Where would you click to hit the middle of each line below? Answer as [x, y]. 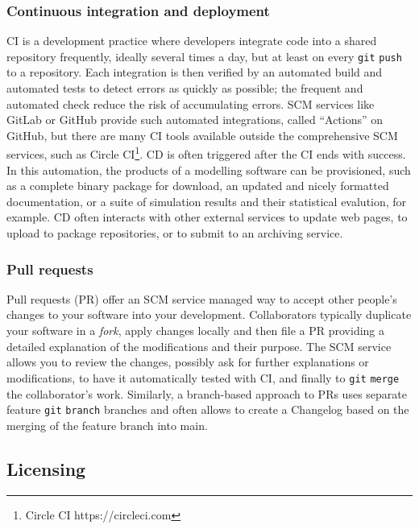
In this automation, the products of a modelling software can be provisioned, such [209, 169]
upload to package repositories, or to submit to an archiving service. [175, 233]
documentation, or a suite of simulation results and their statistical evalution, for [207, 201]
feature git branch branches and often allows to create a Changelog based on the [208, 409]
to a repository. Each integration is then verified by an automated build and [195, 72]
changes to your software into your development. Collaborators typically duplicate [209, 314]
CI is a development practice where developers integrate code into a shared [192, 41]
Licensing [46, 468]
